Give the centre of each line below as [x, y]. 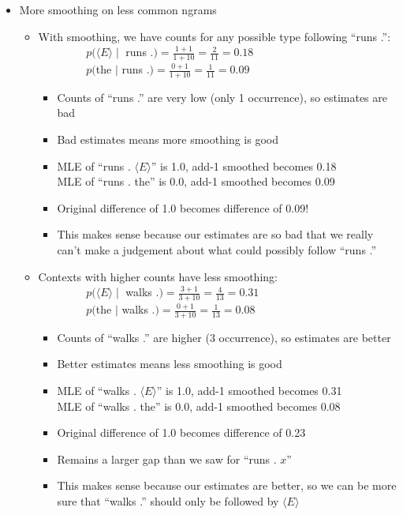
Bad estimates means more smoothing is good [168, 139]
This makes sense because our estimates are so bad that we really [215, 234]
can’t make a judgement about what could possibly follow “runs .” [217, 250]
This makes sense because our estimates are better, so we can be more [227, 485]
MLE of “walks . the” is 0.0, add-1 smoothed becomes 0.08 [199, 406]
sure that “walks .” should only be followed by [168, 501]
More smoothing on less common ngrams [118, 9]
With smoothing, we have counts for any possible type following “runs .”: [215, 36]
